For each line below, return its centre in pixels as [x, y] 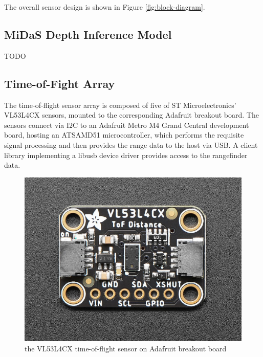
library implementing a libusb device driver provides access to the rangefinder [126, 155]
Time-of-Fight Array [60, 83]
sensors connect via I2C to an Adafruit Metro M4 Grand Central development [127, 125]
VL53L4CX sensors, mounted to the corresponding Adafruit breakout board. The [131, 115]
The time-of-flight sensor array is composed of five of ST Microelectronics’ [120, 105]
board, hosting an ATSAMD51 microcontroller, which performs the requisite [124, 135]
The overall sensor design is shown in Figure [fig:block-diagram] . [105, 7]
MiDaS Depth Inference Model [88, 34]
